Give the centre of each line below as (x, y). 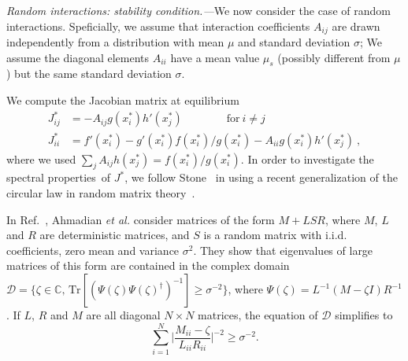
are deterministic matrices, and (115, 235)
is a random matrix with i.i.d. (275, 235)
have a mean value (215, 57)
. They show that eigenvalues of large (283, 250)
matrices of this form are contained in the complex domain (148, 265)
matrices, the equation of (258, 315)
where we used (41, 158)
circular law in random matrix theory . (101, 193)
